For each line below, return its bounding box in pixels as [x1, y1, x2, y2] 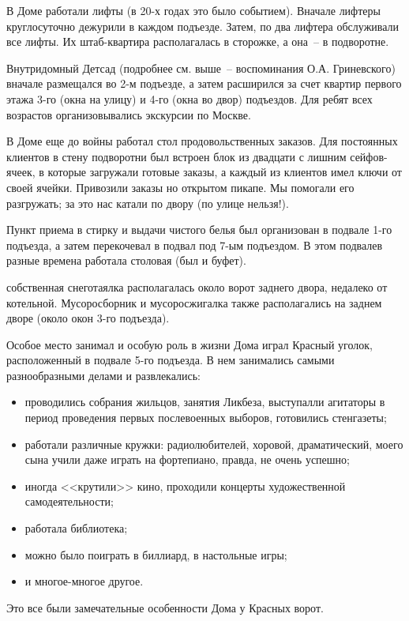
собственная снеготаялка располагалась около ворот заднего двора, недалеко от [6, 278, 388, 295]
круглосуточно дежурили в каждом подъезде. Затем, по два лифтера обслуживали [6, 17, 400, 34]
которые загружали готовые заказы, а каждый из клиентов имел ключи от [47, 164, 402, 180]
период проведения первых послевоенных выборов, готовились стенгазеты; [24, 409, 387, 426]
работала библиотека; [24, 520, 128, 536]
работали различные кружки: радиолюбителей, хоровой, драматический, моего [24, 435, 403, 452]
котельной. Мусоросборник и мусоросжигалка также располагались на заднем [6, 294, 382, 310]
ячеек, [6, 164, 36, 180]
